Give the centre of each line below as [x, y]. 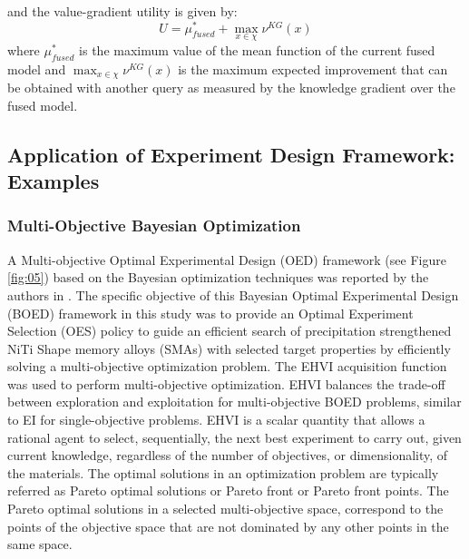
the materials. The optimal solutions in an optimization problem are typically [223, 472]
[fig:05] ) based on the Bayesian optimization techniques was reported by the [218, 277]
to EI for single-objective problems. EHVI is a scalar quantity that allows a [216, 420]
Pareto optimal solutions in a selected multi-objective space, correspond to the [225, 509]
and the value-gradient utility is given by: [122, 11]
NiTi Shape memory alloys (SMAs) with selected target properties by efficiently [229, 348]
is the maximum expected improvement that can [313, 69]
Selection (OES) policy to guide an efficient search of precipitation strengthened [230, 331]
